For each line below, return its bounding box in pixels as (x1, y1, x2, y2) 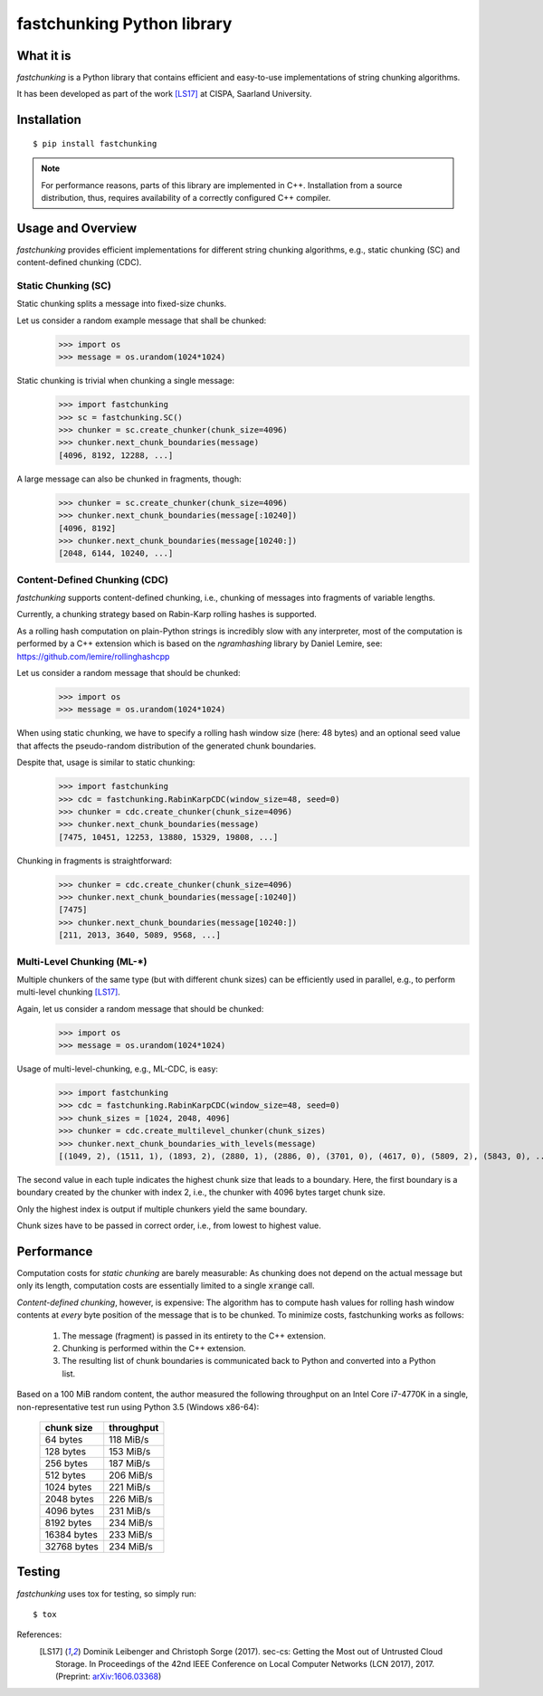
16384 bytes (44, 1528, 99, 1540)
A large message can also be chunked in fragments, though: (16, 473, 242, 484)
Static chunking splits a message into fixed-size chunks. (16, 299, 227, 310)
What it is (16, 48, 71, 63)
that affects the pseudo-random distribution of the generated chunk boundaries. (16, 740, 317, 751)
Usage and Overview (16, 220, 138, 235)
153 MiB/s (109, 1444, 151, 1457)
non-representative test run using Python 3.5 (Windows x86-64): (16, 1401, 260, 1412)
